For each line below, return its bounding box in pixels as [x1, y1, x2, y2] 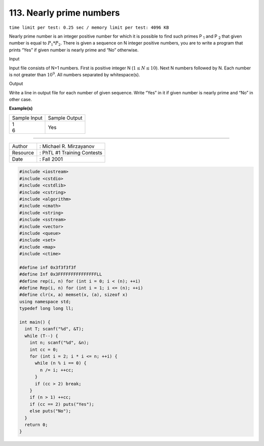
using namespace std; [19, 298, 71, 304]
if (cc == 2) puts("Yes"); [29, 401, 95, 407]
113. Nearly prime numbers [9, 7, 120, 18]
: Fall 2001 [39, 155, 63, 162]
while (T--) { [24, 333, 59, 339]
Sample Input [12, 114, 43, 121]
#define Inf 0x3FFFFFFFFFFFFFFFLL [19, 272, 102, 277]
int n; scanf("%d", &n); [29, 340, 89, 345]
